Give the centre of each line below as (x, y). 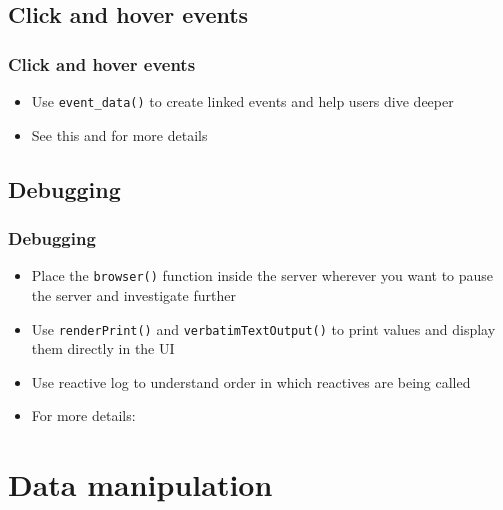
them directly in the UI (103, 348)
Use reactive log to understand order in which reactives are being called (251, 381)
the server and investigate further (133, 294)
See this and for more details (119, 134)
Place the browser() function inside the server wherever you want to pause (262, 275)
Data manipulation (140, 484)
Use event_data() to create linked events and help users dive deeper (242, 101)
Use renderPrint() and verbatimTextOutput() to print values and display (263, 328)
